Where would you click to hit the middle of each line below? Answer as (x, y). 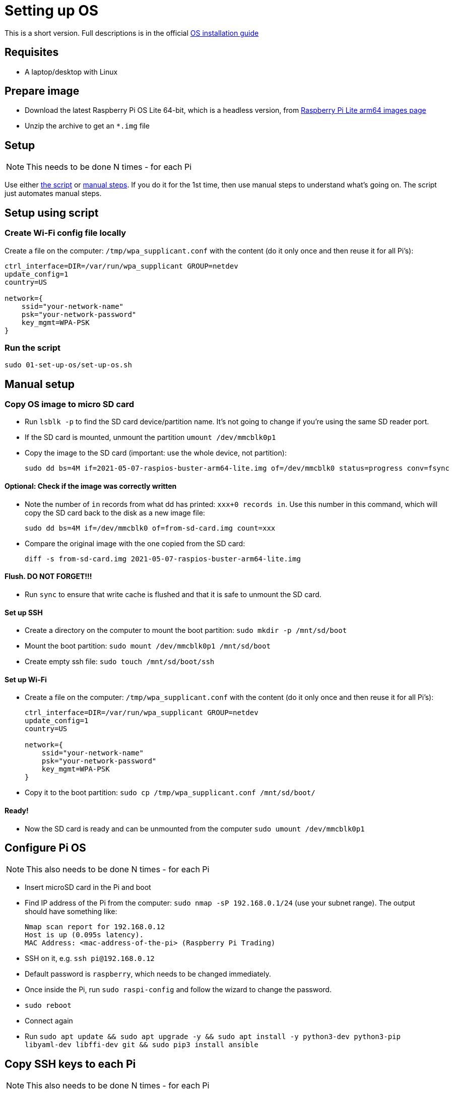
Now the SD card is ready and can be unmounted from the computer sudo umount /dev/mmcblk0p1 (195, 828)
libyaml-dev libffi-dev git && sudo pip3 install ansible (142, 1045)
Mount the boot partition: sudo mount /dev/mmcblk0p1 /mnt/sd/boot (148, 646)
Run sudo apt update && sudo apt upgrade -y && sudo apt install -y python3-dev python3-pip (213, 1037)
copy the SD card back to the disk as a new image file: (115, 512)
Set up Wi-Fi (26, 679)
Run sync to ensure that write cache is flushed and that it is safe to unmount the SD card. (173, 594)
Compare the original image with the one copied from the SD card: (135, 543)
